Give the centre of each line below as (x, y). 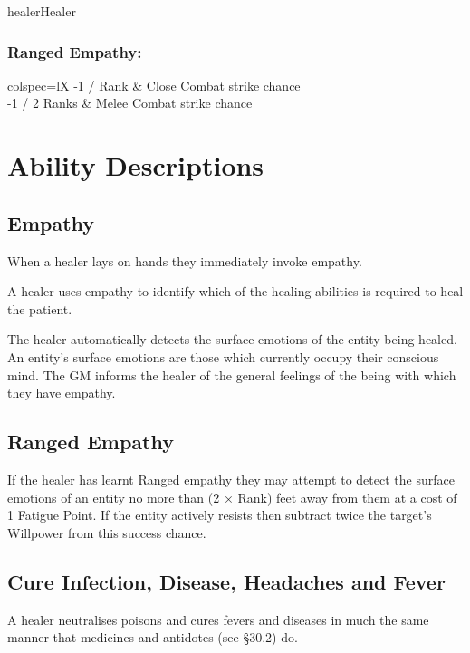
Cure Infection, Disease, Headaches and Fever (226, 581)
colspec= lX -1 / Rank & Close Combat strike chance (154, 85)
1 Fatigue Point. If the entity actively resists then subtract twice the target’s (220, 515)
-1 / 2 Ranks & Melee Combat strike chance (130, 103)
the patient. (40, 308)
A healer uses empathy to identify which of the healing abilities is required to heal (235, 291)
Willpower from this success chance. (107, 532)
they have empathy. (62, 393)
